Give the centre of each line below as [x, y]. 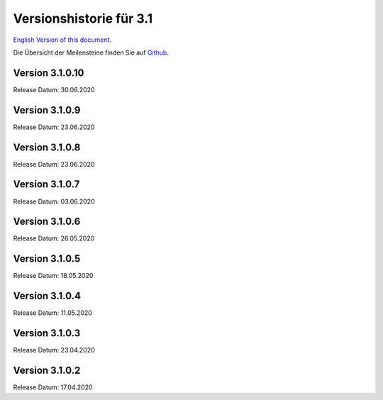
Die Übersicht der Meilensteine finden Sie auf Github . [91, 52]
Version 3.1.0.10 [49, 73]
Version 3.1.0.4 [47, 296]
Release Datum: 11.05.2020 [52, 313]
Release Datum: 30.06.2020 [54, 89]
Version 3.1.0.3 [47, 333]
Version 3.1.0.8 [47, 147]
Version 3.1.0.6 [47, 222]
